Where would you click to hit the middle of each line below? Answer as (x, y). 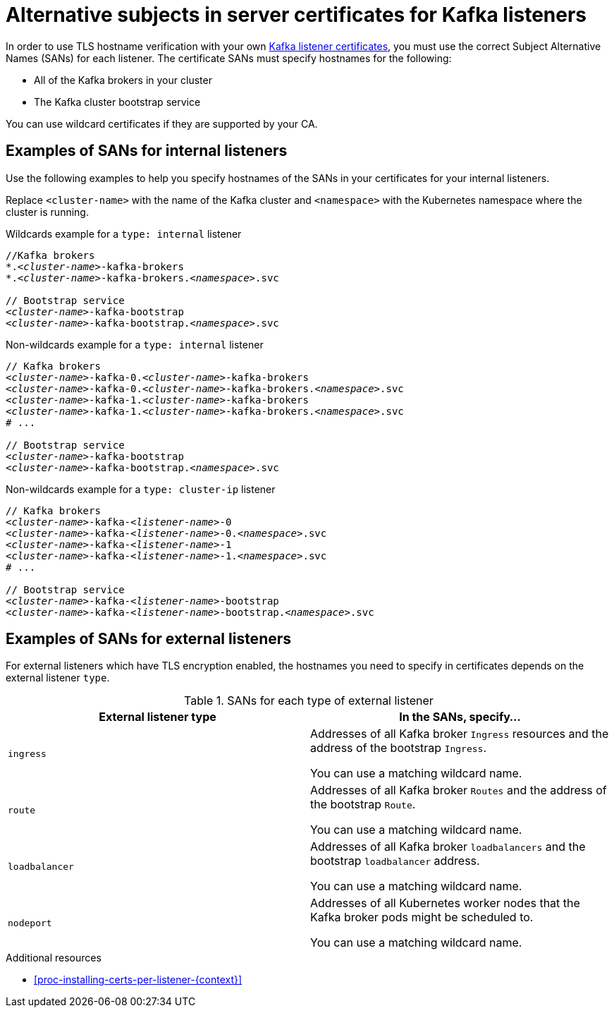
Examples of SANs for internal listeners (147, 151)
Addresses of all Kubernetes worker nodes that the (445, 903)
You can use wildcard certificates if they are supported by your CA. (162, 123)
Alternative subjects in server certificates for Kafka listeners (296, 15)
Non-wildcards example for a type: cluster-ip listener (141, 489)
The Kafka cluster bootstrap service (117, 102)
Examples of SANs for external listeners (149, 639)
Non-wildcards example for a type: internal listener (135, 344)
